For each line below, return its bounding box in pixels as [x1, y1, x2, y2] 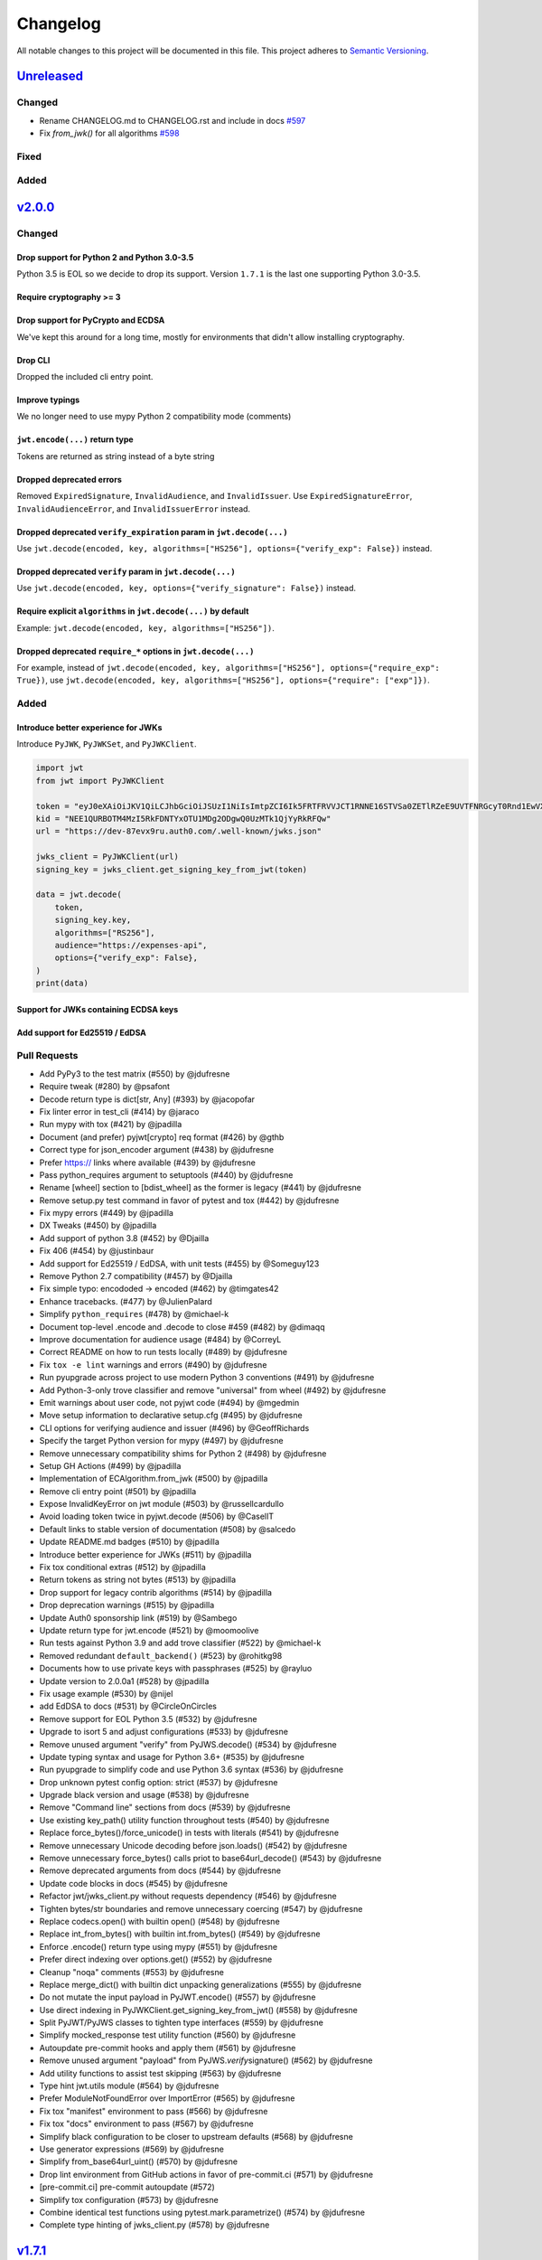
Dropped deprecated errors [16, 474, 122, 485]
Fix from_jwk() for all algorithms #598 [39, 127, 180, 139]
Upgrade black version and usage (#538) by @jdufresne [39, 1790, 249, 1801]
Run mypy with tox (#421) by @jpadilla [39, 1119, 182, 1130]
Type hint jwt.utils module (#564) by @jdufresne [39, 2080, 220, 2092]
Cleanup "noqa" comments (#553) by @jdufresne [39, 1966, 225, 1977]
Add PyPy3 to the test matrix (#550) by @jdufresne [39, 1068, 230, 1079]
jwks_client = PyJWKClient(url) [35, 852, 180, 862]
